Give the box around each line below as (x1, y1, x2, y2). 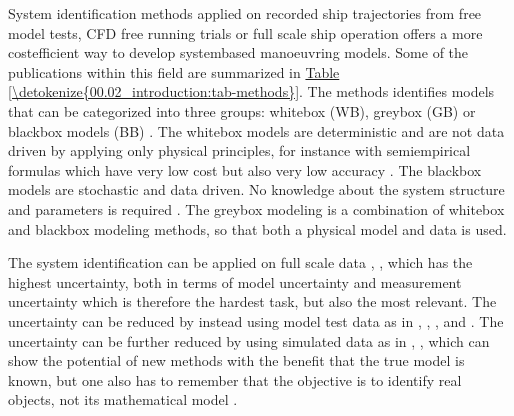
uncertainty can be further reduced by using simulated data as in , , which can (8, 330, 490, 351)
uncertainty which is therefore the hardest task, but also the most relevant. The (8, 291, 497, 312)
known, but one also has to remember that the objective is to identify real (8, 369, 462, 390)
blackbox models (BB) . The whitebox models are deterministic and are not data (8, 120, 505, 141)
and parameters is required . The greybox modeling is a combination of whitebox (8, 198, 505, 219)
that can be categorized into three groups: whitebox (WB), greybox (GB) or (8, 100, 476, 121)
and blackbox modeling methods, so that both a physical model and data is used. (8, 218, 507, 239)
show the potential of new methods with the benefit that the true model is (8, 350, 465, 371)
